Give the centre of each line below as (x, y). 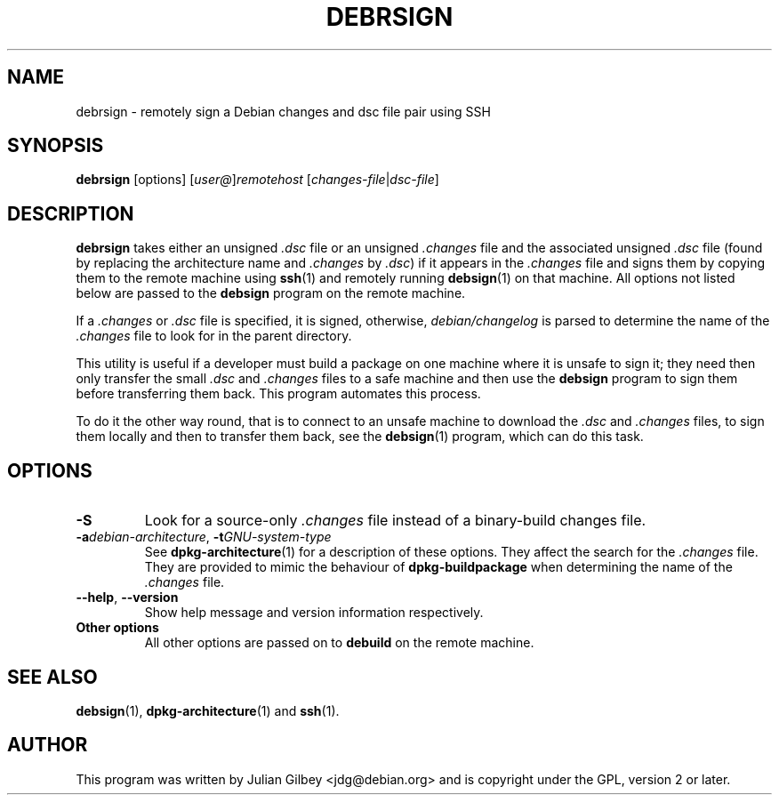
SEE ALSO (52, 677)
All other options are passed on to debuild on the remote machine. (339, 643)
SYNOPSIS (56, 146)
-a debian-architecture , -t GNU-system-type (204, 537)
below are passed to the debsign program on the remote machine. (271, 293)
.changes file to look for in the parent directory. (214, 336)
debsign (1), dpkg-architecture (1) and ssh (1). (208, 710)
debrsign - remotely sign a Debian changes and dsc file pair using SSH (283, 111)
